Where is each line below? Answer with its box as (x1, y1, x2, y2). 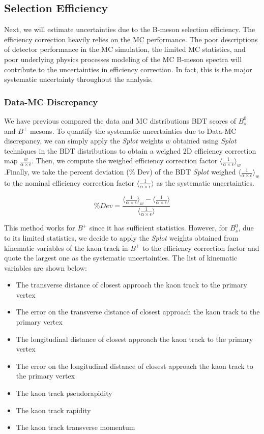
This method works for (4, 222, 75, 233)
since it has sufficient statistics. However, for (89, 222, 228, 233)
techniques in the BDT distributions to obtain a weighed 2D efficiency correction (4, 145, 256, 156)
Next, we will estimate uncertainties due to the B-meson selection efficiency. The (4, 24, 255, 35)
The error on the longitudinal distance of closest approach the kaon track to (16, 360, 253, 371)
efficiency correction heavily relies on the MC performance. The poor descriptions (4, 34, 258, 44)
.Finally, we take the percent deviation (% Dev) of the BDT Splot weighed (4, 166, 236, 177)
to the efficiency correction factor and (142, 242, 259, 253)
